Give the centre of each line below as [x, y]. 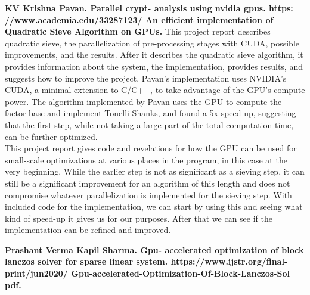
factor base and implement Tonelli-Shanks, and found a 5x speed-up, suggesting [151, 113]
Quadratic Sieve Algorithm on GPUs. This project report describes [138, 31]
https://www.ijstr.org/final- [229, 261]
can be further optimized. [51, 136]
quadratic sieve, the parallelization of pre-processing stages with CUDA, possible [152, 43]
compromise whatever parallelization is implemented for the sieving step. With [148, 195]
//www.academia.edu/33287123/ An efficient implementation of [139, 19]
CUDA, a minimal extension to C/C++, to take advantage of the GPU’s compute [155, 90]
